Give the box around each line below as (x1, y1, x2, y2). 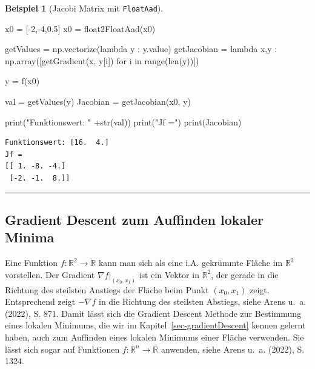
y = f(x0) (5, 75, 40, 87)
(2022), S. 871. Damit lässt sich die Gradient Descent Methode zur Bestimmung (5, 307, 302, 319)
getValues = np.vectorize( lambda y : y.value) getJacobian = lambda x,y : (5, 42, 277, 55)
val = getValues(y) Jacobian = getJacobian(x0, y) (5, 95, 191, 108)
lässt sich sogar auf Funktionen (5, 342, 120, 355)
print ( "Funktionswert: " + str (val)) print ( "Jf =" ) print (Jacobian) (5, 115, 242, 128)
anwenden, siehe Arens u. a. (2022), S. (161, 342, 305, 355)
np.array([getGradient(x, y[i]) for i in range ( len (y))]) (5, 54, 199, 67)
